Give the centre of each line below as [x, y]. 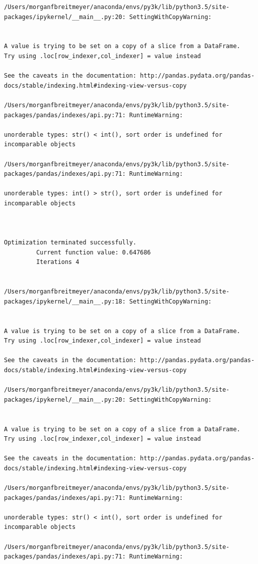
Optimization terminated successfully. [70, 243]
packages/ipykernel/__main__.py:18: [65, 301]
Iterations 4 [58, 262]
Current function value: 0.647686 [93, 252]
